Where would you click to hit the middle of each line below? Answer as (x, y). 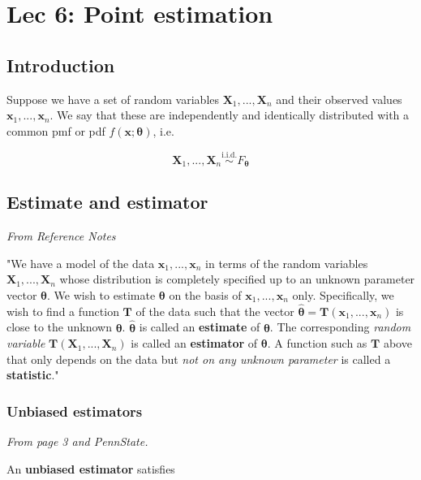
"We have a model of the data (81, 263)
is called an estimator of (194, 343)
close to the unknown (59, 327)
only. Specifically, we (343, 295)
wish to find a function (63, 311)
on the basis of (205, 295)
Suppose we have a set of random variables (113, 99)
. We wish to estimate (101, 295)
